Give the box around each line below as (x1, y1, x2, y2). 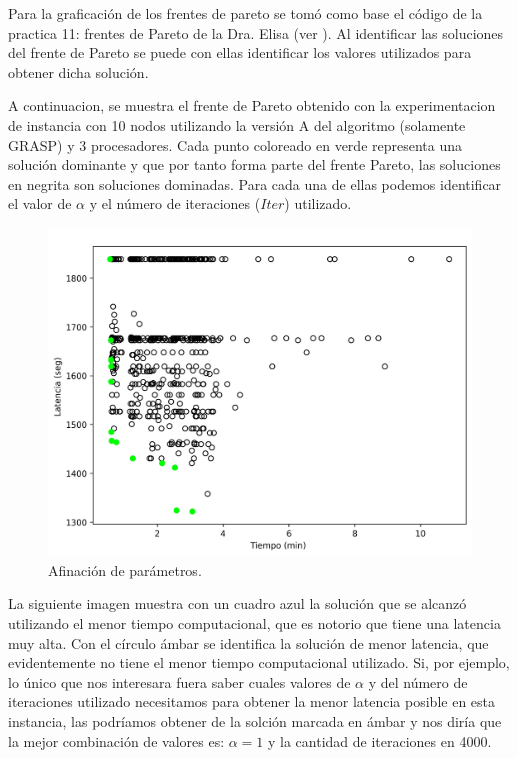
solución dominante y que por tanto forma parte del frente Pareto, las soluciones (8, 154, 501, 175)
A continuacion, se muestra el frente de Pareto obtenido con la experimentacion (8, 95, 496, 116)
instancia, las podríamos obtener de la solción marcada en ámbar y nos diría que (8, 711, 502, 732)
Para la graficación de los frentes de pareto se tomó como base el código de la (8, 3, 483, 23)
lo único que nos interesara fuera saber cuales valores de (8, 671, 351, 692)
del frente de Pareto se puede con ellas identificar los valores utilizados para (8, 42, 472, 63)
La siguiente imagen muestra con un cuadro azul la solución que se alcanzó (8, 593, 467, 614)
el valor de (8, 193, 72, 214)
